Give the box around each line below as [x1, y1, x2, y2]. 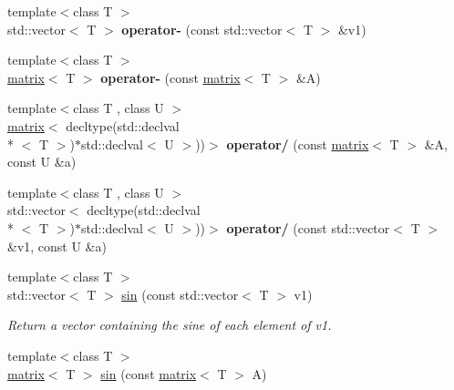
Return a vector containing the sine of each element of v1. [7, 315, 332, 334]
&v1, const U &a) [7, 236, 107, 255]
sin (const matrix [100, 364, 197, 383]
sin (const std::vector [121, 284, 239, 303]
